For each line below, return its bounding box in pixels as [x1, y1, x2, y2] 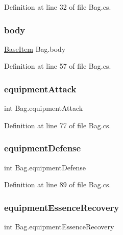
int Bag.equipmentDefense [4, 162, 86, 172]
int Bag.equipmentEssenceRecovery [4, 221, 114, 232]
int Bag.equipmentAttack [4, 103, 83, 113]
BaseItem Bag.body [4, 43, 66, 54]
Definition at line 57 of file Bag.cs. [4, 61, 111, 71]
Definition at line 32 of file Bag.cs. [4, 2, 111, 12]
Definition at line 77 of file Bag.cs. [4, 120, 111, 130]
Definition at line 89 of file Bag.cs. [4, 179, 111, 190]
